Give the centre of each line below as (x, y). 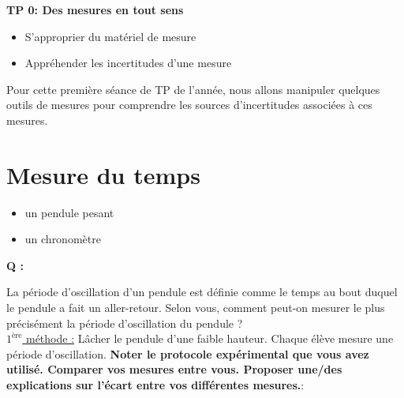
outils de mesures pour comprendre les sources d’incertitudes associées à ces (189, 105)
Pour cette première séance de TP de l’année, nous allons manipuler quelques (193, 89)
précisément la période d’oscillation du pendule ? (125, 323)
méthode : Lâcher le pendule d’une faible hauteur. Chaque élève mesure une (209, 338)
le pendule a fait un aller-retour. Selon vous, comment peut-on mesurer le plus (196, 308)
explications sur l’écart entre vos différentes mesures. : (155, 385)
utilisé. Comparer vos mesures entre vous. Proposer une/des (174, 369)
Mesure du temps (103, 174)
